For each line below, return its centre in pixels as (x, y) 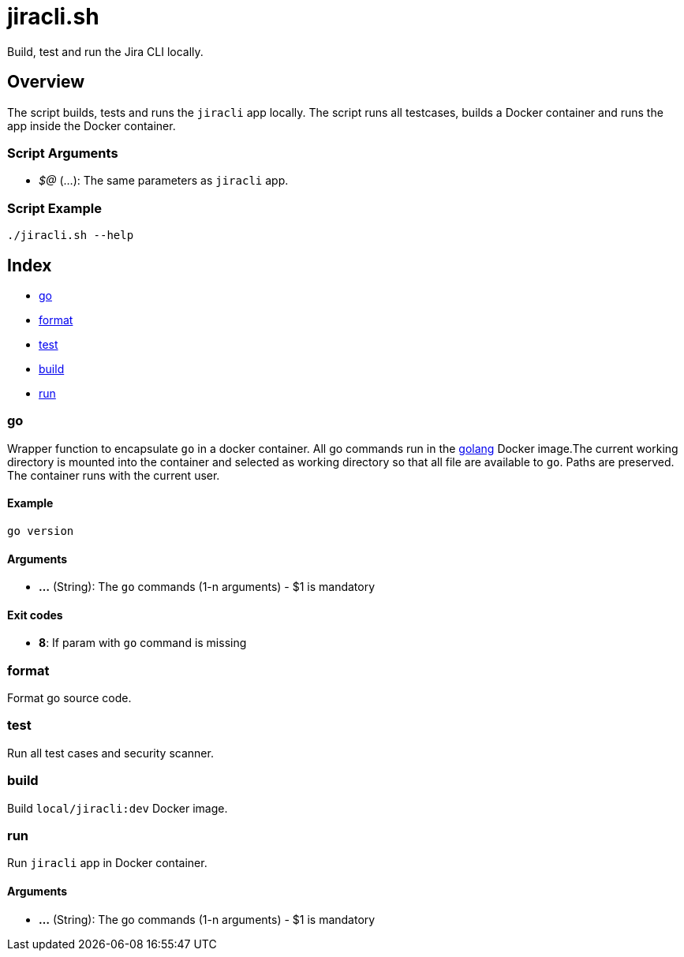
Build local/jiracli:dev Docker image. (118, 808)
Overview (46, 82)
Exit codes (35, 615)
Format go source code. (69, 698)
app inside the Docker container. (92, 125)
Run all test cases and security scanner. (110, 753)
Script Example (54, 208)
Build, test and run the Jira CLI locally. (105, 51)
